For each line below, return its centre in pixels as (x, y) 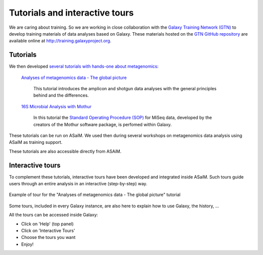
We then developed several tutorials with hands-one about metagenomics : (84, 66)
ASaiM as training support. (36, 142)
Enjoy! (28, 244)
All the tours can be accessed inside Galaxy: (54, 215)
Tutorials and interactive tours (71, 13)
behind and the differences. (61, 96)
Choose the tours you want (48, 237)
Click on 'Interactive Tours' (48, 231)
